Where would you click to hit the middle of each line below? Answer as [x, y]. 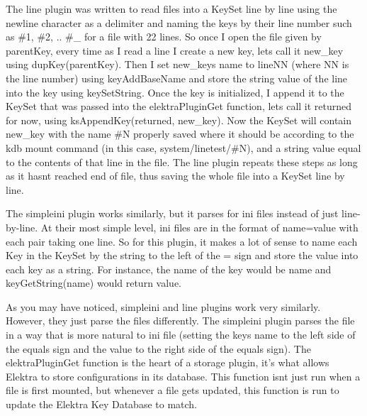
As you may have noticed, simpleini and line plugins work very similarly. [163, 306]
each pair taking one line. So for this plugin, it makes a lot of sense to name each [182, 241]
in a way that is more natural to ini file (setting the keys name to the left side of [181, 335]
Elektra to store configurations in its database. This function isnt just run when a [183, 376]
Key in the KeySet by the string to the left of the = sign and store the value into [182, 255]
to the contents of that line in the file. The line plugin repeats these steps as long [182, 162]
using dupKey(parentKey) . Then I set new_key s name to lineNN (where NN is [177, 64]
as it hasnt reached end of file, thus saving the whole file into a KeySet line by [175, 176]
